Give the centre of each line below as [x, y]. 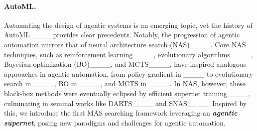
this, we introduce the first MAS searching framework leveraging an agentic [121, 113]
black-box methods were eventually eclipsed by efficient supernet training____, [127, 93]
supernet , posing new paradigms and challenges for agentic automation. [115, 122]
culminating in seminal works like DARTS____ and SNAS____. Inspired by [126, 103]
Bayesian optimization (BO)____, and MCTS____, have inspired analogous [125, 64]
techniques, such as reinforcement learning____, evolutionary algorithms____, [128, 54]
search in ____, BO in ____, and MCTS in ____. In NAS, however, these [125, 83]
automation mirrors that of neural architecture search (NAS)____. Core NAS [125, 44]
